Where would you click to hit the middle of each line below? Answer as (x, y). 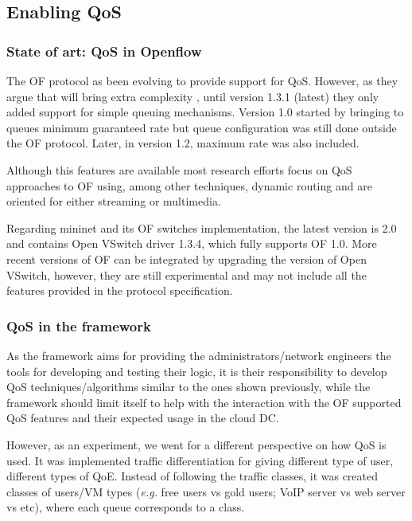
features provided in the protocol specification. (120, 290)
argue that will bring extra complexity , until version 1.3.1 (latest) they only (193, 96)
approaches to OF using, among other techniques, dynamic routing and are (189, 185)
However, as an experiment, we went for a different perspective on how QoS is (196, 444)
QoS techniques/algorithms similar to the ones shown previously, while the (189, 387)
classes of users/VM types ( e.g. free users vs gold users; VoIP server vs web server (206, 491)
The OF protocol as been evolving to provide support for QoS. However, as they (202, 80)
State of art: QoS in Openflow (104, 51)
